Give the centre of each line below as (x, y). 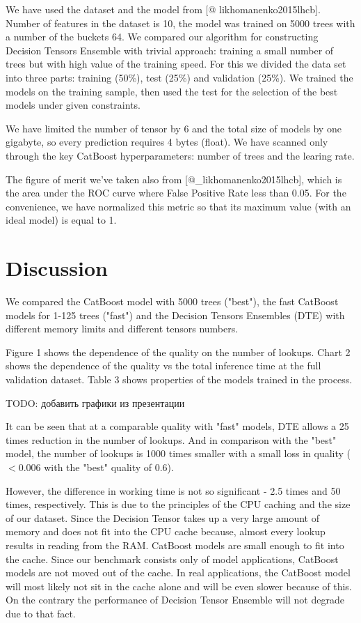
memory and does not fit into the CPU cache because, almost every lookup (166, 531)
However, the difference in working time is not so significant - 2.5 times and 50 (173, 490)
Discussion (57, 268)
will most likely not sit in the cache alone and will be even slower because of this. (179, 586)
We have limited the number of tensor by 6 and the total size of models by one (174, 128)
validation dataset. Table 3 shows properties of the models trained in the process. (179, 379)
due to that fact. (41, 613)
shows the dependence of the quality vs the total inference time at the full (163, 366)
